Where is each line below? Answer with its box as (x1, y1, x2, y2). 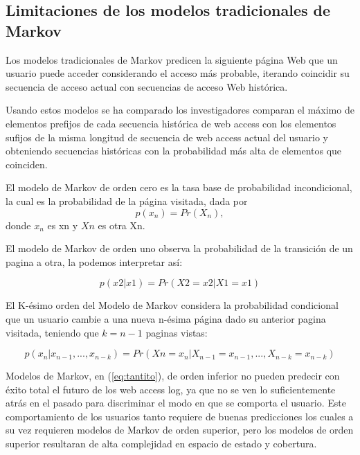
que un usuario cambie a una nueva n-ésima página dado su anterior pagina (6, 311, 326, 325)
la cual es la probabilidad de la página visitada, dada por (6, 193, 248, 208)
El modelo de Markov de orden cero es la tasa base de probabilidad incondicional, (6, 180, 352, 195)
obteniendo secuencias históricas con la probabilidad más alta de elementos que (6, 143, 342, 158)
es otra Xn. (98, 217, 145, 232)
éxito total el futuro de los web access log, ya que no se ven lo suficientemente (6, 382, 336, 396)
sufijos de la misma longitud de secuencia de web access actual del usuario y (6, 130, 329, 144)
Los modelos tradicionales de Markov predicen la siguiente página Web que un (6, 52, 338, 66)
